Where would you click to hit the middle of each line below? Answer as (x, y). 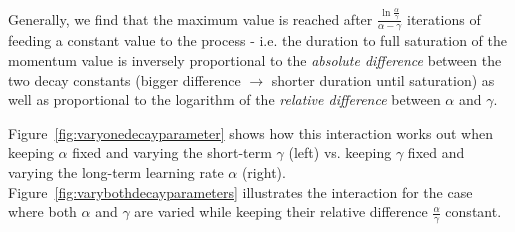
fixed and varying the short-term (172, 152)
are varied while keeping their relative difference (281, 211)
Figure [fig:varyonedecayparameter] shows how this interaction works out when (250, 132)
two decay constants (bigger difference (124, 79)
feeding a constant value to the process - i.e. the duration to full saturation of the (257, 40)
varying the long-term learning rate (116, 171)
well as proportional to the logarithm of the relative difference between (224, 99)
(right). (263, 171)
